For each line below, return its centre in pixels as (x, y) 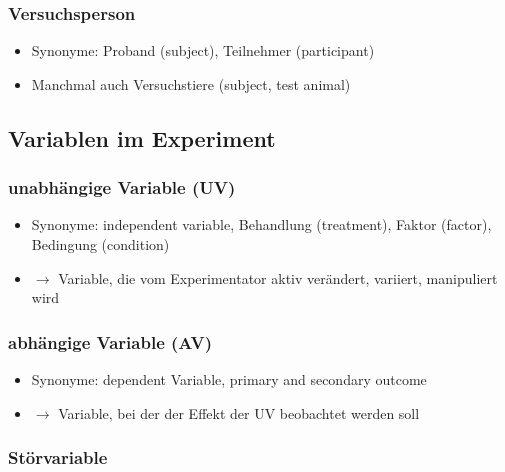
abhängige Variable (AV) (110, 341)
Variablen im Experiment (142, 137)
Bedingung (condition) (100, 244)
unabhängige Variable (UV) (122, 187)
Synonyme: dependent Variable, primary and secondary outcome (229, 379)
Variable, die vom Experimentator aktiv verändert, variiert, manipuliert (278, 277)
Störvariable (58, 457)
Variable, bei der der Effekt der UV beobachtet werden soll (239, 412)
